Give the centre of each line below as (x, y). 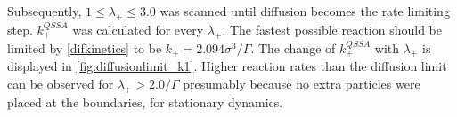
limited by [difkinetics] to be (85, 47)
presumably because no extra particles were (302, 83)
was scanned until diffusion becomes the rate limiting (305, 11)
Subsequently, (45, 11)
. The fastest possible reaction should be (332, 29)
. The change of (293, 47)
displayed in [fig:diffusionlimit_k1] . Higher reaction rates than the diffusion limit (227, 66)
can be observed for (61, 83)
